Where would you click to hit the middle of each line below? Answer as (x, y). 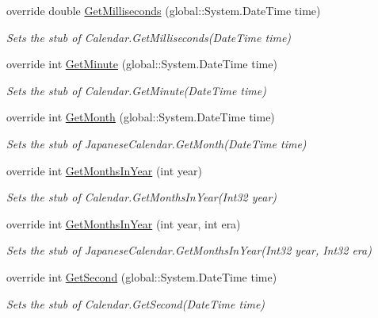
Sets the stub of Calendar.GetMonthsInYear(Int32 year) (142, 197)
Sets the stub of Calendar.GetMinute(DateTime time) (136, 90)
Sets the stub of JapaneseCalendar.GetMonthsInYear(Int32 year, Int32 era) (189, 250)
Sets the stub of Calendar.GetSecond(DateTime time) (136, 303)
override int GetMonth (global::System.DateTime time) (141, 117)
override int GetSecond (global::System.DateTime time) (142, 276)
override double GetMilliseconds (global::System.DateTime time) (164, 10)
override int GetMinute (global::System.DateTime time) (142, 64)
